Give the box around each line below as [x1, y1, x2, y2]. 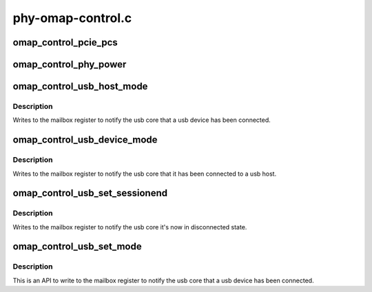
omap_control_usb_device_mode [12, 134, 158, 146]
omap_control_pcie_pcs [12, 36, 118, 48]
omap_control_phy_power [12, 59, 127, 70]
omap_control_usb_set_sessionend [12, 187, 168, 199]
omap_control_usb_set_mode [12, 241, 142, 253]
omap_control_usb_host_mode [12, 81, 148, 92]
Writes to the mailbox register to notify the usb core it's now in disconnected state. [12, 222, 247, 231]
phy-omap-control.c [12, 10, 132, 25]
